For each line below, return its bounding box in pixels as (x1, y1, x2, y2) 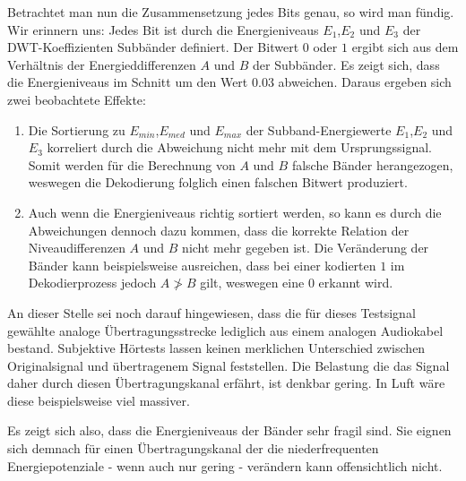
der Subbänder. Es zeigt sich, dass (253, 55, 440, 73)
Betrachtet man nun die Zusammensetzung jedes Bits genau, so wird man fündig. (7, 3, 454, 21)
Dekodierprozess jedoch (28, 273, 157, 292)
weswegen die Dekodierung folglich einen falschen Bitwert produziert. (28, 173, 408, 192)
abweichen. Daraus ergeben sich (278, 73, 452, 91)
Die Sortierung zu (28, 120, 125, 139)
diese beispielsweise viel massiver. (7, 391, 190, 409)
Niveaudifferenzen (28, 238, 125, 257)
